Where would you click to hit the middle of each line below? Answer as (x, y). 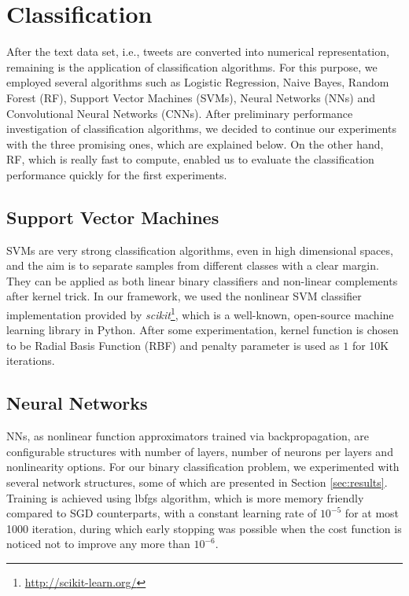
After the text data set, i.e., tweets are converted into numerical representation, (198, 52)
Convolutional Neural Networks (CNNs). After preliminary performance (180, 113)
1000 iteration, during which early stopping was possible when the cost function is (204, 528)
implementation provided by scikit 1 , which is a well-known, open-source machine (200, 313)
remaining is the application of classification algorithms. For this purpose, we (192, 66)
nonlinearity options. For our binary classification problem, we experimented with (203, 467)
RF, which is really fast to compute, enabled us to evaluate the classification (190, 159)
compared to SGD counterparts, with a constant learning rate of (162, 513)
